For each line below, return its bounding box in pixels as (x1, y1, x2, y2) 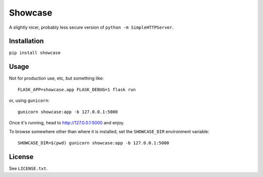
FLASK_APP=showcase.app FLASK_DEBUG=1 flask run (18, 87, 136, 92)
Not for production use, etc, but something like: (9, 76, 104, 81)
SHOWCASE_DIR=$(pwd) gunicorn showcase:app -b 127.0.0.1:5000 (18, 140, 169, 146)
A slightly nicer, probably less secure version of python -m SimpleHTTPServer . (9, 24, 174, 30)
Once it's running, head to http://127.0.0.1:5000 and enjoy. (9, 119, 125, 125)
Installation (9, 37, 44, 45)
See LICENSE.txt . (9, 165, 48, 171)
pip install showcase (9, 50, 61, 56)
